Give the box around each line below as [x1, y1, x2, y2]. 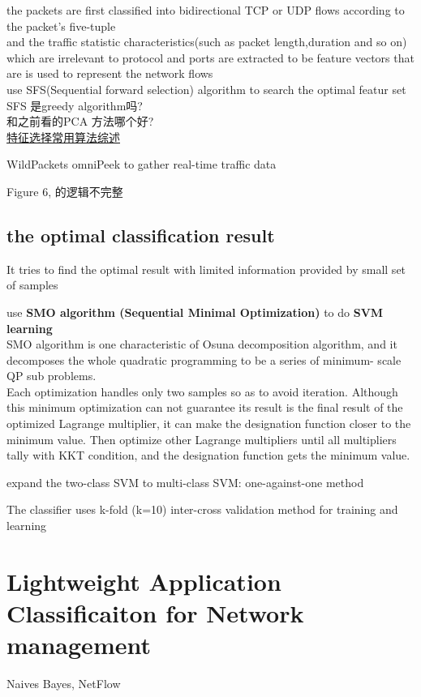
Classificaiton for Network [6, 597, 304, 630]
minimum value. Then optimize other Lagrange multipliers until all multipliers [6, 430, 397, 447]
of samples [6, 276, 58, 293]
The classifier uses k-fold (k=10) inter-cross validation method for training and [6, 501, 398, 518]
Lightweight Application [6, 564, 281, 597]
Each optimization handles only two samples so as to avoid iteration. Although [6, 383, 398, 400]
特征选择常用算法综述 [6, 128, 120, 145]
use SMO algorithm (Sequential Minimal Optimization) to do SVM [6, 303, 384, 320]
